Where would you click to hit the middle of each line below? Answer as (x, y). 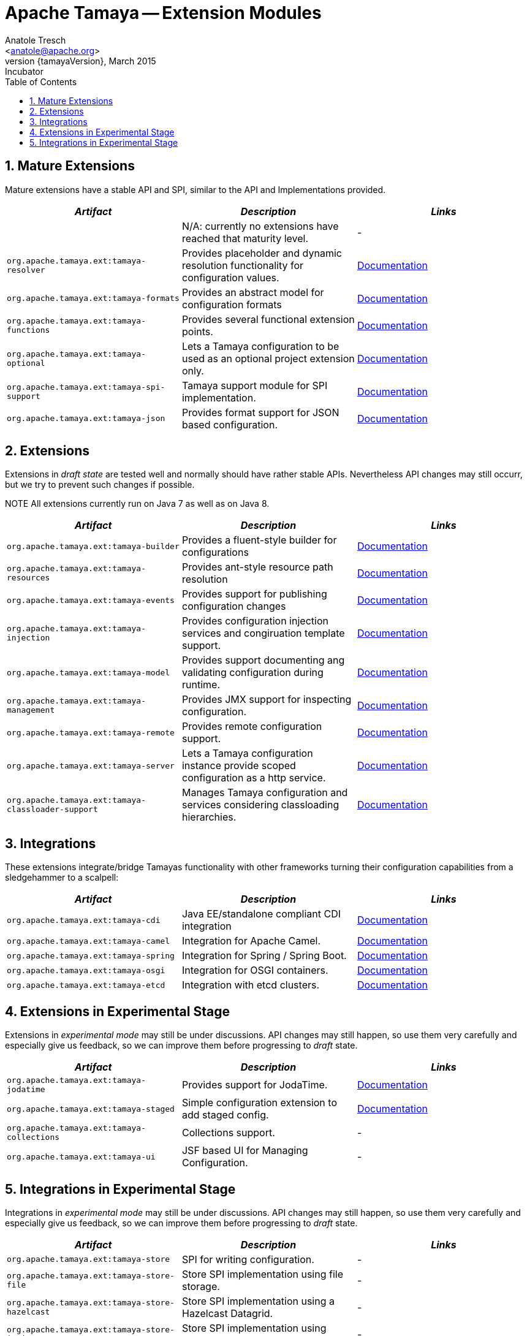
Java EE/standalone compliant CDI (261, 914)
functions (28, 330)
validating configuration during (252, 673)
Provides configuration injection (255, 621)
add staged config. (225, 1115)
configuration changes (234, 606)
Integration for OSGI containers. (255, 970)
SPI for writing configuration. (248, 1259)
